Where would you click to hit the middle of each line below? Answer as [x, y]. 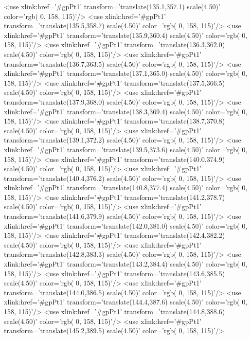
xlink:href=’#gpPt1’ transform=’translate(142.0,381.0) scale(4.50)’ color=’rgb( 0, [126, 225]
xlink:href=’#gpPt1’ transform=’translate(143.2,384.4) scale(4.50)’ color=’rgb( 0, [126, 264]
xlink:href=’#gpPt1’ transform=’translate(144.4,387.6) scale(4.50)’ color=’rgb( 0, [126, 302]
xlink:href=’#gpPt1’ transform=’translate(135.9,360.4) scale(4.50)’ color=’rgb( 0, [126, 35]
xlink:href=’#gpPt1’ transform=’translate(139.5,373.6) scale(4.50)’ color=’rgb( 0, [126, 149]
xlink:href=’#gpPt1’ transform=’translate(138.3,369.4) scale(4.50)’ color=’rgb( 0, [126, 111]
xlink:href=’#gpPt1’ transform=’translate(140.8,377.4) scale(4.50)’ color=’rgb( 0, [126, 187]
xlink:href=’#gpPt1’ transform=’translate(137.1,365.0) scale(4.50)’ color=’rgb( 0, [126, 73]
